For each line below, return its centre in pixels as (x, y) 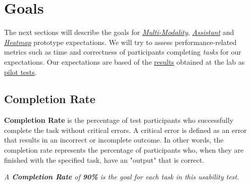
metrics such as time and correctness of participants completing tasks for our (123, 52)
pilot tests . (20, 72)
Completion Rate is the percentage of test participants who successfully (119, 120)
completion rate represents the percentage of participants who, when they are (124, 150)
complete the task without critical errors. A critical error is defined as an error (125, 130)
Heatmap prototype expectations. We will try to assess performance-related (120, 42)
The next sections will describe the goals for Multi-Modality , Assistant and (119, 32)
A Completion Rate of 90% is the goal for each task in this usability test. (122, 177)
